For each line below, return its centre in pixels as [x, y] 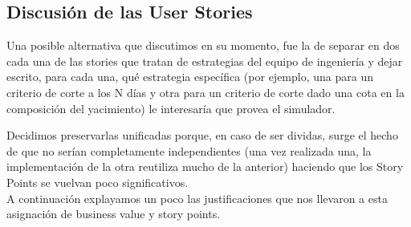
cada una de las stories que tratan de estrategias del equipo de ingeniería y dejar [205, 61]
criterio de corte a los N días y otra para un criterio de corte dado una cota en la [205, 92]
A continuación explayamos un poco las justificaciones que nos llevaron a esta [197, 198]
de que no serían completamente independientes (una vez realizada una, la [189, 150]
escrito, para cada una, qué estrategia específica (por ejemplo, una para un [190, 77]
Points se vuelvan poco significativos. [98, 182]
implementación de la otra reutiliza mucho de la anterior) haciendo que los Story [205, 166]
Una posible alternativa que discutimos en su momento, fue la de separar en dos [203, 45]
